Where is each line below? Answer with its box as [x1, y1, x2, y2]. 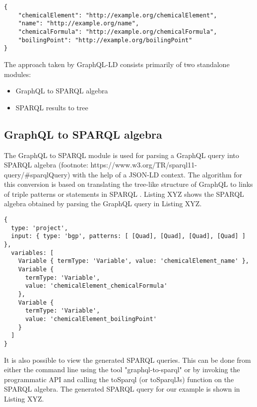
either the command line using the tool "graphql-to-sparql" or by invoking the [4, 364, 240, 375]
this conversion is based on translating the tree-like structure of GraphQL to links [4, 179, 253, 189]
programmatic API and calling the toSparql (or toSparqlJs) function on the [4, 374, 234, 384]
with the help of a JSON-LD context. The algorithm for [72, 169, 243, 179]
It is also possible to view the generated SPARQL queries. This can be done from [4, 354, 251, 365]
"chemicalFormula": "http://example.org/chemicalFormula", [18, 28, 217, 35]
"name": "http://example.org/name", [18, 20, 139, 27]
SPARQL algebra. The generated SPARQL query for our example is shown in [4, 384, 240, 394]
